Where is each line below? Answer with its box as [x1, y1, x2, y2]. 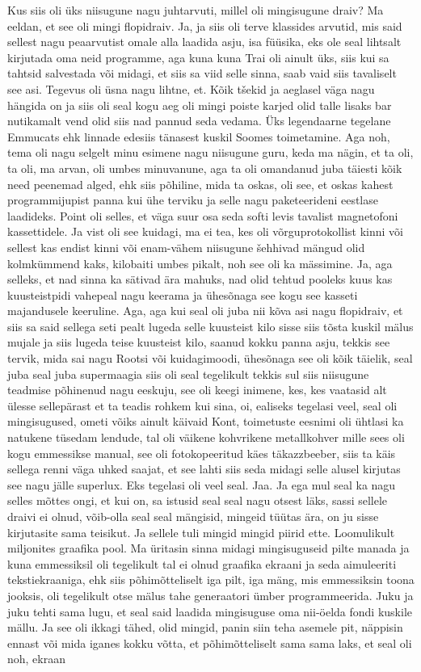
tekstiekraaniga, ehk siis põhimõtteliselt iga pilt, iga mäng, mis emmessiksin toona [7, 571, 415, 588]
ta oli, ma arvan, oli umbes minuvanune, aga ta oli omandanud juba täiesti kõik [7, 159, 402, 176]
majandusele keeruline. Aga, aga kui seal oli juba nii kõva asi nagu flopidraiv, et [7, 302, 403, 319]
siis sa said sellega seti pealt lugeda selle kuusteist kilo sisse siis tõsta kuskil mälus [7, 317, 414, 334]
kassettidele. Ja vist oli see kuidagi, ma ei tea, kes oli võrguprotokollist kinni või [7, 223, 403, 240]
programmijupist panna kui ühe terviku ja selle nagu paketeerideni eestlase [7, 191, 378, 208]
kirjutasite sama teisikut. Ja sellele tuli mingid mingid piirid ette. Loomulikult [7, 523, 395, 540]
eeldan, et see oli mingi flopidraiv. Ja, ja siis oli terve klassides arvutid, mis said [7, 17, 402, 34]
